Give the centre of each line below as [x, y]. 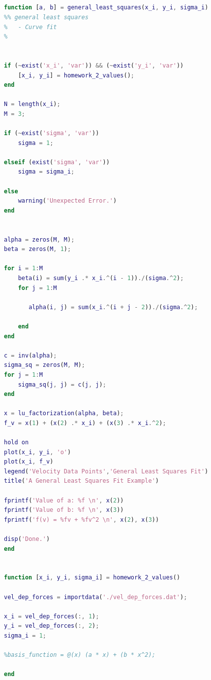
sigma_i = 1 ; [25, 635]
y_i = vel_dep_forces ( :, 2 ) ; [52, 626]
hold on [16, 443]
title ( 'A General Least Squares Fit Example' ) [82, 481]
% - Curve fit [30, 27]
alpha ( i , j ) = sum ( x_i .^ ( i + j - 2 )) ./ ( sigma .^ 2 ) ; [113, 307]
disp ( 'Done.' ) [27, 539]
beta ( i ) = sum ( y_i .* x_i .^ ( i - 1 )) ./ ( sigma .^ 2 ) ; [101, 278]
